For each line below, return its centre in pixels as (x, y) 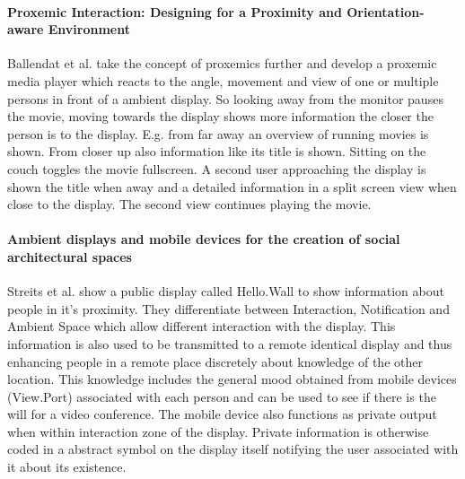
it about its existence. (67, 467)
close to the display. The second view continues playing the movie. (189, 204)
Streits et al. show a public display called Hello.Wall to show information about (226, 291)
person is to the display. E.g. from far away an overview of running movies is (218, 133)
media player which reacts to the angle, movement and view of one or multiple (223, 80)
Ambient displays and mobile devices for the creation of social (204, 239)
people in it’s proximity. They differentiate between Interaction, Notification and (228, 308)
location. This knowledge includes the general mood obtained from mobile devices (232, 379)
